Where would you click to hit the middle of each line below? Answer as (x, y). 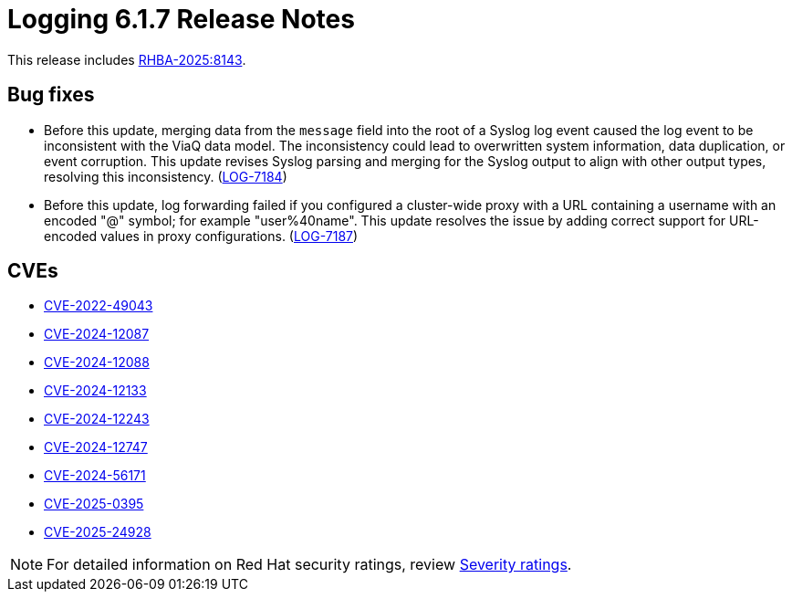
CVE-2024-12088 (97, 363)
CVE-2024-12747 (96, 447)
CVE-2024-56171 (95, 476)
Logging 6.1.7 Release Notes (181, 19)
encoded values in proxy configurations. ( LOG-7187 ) (201, 236)
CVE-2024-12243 (97, 419)
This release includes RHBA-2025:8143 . (127, 59)
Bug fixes (51, 95)
